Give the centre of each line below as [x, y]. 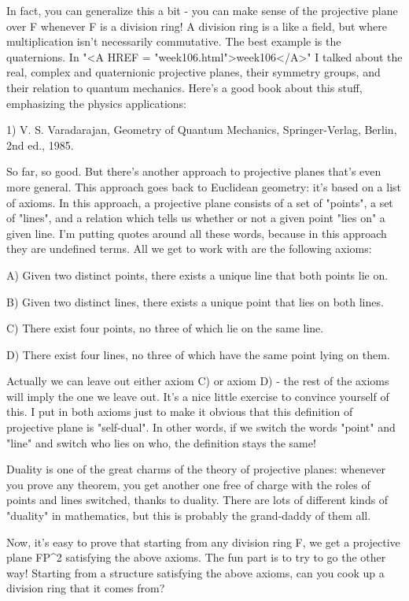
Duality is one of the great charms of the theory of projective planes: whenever [196, 469]
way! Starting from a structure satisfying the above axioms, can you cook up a [195, 572]
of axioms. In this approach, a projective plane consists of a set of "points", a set [200, 202]
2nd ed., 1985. [40, 145]
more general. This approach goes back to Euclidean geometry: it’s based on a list [204, 186]
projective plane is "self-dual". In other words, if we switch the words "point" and [201, 427]
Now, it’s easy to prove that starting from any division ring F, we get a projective [203, 542]
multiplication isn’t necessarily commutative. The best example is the [174, 41]
